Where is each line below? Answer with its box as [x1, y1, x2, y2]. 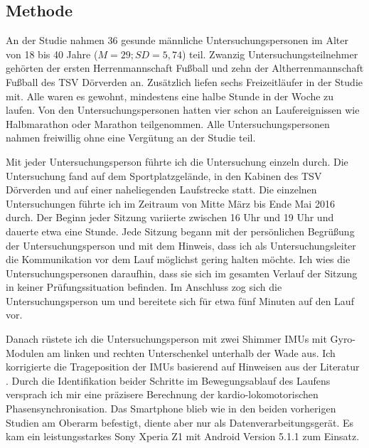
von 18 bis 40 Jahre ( [6, 46, 98, 61]
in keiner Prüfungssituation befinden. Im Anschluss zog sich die [6, 279, 282, 294]
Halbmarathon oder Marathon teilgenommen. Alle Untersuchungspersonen [6, 116, 330, 131]
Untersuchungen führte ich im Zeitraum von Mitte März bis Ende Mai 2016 [6, 196, 335, 210]
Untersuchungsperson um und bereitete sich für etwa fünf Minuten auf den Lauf [6, 293, 354, 308]
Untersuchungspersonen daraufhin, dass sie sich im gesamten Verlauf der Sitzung [6, 265, 358, 280]
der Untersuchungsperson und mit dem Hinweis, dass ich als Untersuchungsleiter [6, 238, 356, 252]
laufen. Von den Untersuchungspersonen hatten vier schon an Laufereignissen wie [6, 102, 360, 117]
